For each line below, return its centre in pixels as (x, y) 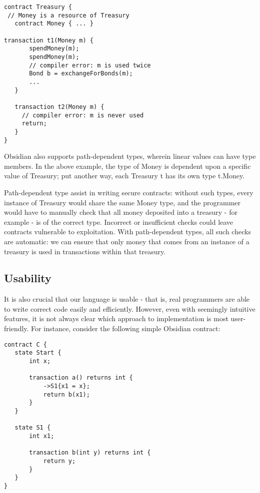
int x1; (42, 436)
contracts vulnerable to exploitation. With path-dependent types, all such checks (127, 232)
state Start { (38, 353)
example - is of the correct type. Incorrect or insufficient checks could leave (119, 222)
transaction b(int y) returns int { (90, 453)
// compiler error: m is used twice (90, 65)
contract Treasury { (38, 7)
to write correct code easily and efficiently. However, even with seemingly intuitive (130, 308)
